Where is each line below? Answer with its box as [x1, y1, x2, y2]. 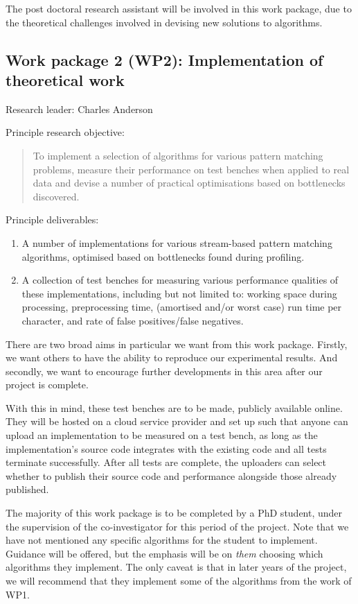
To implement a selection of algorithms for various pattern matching [33, 148, 323, 162]
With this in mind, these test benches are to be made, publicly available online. [6, 400, 343, 415]
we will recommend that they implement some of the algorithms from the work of [6, 573, 352, 587]
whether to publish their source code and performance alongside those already [6, 468, 337, 483]
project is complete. [6, 377, 89, 392]
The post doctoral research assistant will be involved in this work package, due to [6, 1, 352, 15]
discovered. [33, 189, 80, 203]
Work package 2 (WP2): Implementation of [6, 49, 323, 70]
